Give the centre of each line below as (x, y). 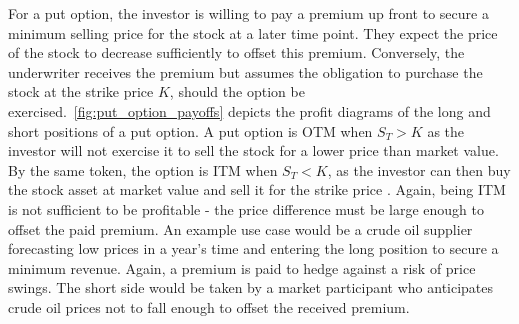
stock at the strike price (81, 91)
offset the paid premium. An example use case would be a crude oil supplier (240, 228)
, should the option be (237, 91)
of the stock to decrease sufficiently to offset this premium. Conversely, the (236, 52)
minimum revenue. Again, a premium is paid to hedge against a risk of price (242, 267)
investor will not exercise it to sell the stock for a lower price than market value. (253, 150)
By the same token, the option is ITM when (143, 169)
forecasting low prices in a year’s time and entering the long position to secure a (253, 248)
